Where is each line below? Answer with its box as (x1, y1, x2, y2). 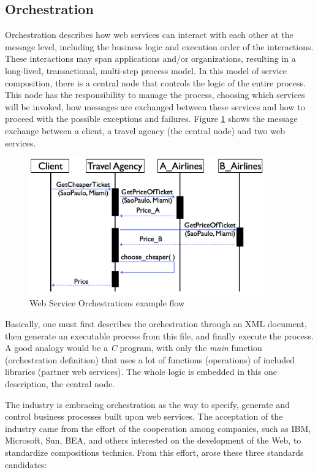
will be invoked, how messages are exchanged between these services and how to (5, 100, 305, 113)
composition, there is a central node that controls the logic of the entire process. (5, 76, 306, 89)
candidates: (5, 458, 47, 471)
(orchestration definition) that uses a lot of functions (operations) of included (5, 353, 295, 366)
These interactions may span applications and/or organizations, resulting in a (5, 52, 296, 65)
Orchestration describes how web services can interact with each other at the (5, 28, 293, 41)
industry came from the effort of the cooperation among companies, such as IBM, (5, 422, 311, 434)
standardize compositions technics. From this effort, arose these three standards (5, 445, 304, 458)
